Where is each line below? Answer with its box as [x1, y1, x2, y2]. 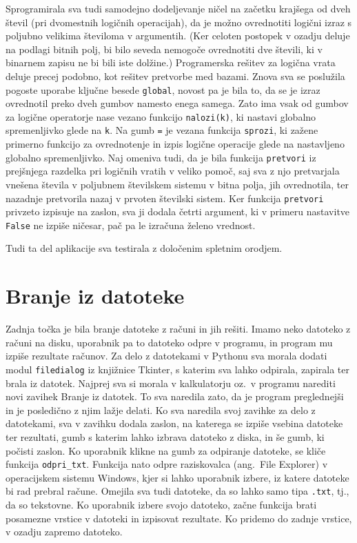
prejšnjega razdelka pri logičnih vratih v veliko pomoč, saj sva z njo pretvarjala [6, 164, 340, 178]
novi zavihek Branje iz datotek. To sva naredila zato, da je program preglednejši [6, 389, 344, 404]
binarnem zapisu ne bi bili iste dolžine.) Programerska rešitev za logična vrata [6, 55, 336, 70]
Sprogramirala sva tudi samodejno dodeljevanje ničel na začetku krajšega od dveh [6, 1, 351, 15]
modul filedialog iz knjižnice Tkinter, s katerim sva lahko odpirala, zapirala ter [6, 362, 349, 376]
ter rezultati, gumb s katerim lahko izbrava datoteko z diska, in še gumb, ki [6, 430, 325, 444]
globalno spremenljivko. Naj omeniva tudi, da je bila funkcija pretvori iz [6, 150, 316, 164]
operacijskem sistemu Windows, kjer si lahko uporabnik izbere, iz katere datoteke [6, 470, 349, 484]
